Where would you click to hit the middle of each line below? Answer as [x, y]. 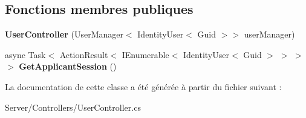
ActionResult [84, 54]
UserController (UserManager [64, 34]
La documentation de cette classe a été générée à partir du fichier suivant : [143, 86]
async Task [25, 54]
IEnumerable [145, 54]
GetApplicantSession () [68, 66]
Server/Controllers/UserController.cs [73, 107]
